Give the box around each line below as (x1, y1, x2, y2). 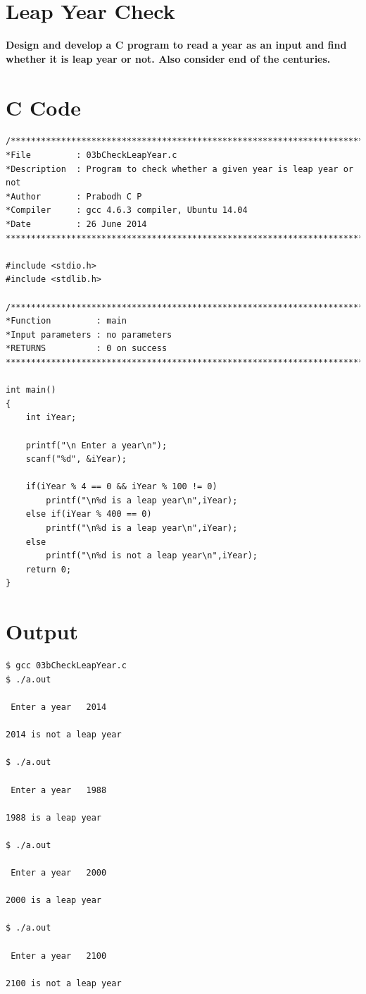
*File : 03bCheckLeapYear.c (6, 150, 177, 161)
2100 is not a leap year (6, 978, 122, 988)
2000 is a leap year (6, 895, 102, 906)
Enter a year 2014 (11, 701, 107, 712)
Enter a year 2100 (11, 950, 107, 961)
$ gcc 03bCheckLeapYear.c (6, 661, 127, 671)
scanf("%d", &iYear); (25, 454, 127, 465)
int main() (6, 385, 56, 395)
